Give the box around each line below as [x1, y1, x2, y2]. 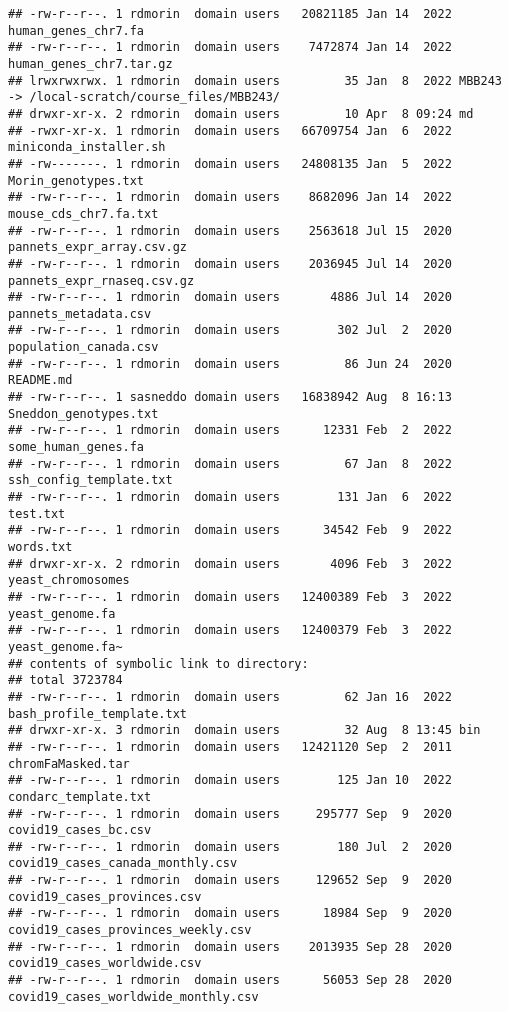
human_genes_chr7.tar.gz [8, 56, 173, 71]
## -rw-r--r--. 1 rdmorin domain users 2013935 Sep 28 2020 [8, 939, 452, 954]
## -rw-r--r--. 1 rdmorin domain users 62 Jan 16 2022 [8, 689, 452, 704]
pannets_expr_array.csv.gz [8, 240, 187, 255]
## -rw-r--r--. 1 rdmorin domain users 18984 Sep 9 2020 [8, 906, 452, 921]
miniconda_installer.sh [8, 140, 166, 155]
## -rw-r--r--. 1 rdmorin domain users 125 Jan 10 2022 [8, 773, 452, 788]
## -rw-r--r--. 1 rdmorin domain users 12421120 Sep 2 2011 [8, 739, 452, 754]
